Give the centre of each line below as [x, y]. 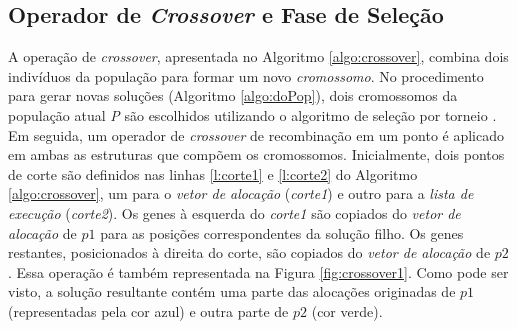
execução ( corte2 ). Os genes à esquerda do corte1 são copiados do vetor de [234, 212]
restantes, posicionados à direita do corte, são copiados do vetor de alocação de [249, 252]
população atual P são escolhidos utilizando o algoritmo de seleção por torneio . [252, 114]
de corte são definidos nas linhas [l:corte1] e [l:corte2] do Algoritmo [213, 173]
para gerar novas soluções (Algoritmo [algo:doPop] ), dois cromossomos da [233, 95]
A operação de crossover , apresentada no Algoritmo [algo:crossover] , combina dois [258, 56]
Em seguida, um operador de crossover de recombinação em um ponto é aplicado [256, 134]
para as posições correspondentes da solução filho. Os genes [282, 232]
